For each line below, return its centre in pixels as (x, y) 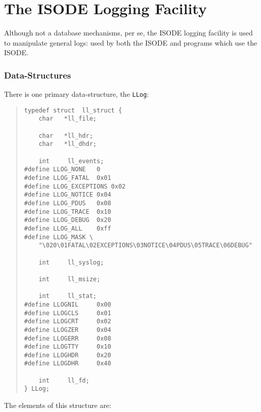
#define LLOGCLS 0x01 (68, 313)
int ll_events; (71, 161)
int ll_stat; (68, 296)
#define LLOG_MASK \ (58, 237)
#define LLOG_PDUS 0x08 (68, 203)
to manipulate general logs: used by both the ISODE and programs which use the (131, 42)
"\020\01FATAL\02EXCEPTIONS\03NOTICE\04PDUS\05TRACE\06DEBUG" (145, 246)
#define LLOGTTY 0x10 (68, 347)
